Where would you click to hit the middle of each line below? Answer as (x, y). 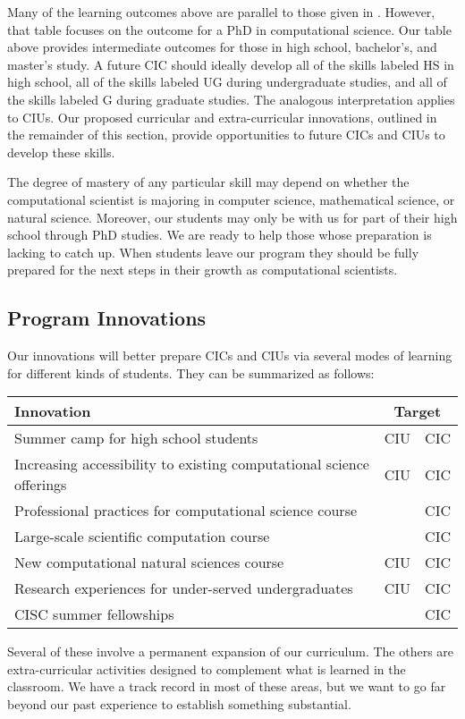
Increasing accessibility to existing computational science (192, 464)
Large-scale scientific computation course (142, 537)
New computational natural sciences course (149, 563)
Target (418, 411)
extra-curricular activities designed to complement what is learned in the (207, 668)
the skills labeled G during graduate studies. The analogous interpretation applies (231, 99)
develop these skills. (61, 152)
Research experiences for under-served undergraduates (184, 588)
